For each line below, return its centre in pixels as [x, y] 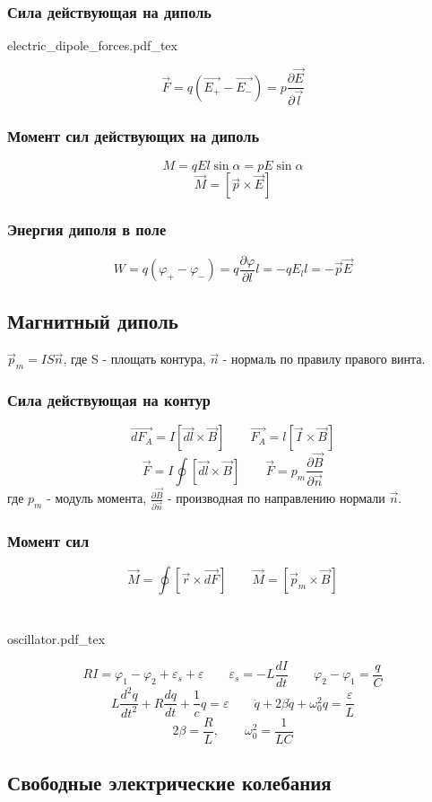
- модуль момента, [97, 498]
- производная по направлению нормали [276, 498]
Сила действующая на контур [109, 399]
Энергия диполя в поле [87, 229]
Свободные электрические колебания [169, 783]
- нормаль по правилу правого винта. [324, 359]
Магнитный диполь [93, 321]
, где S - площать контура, [134, 359]
